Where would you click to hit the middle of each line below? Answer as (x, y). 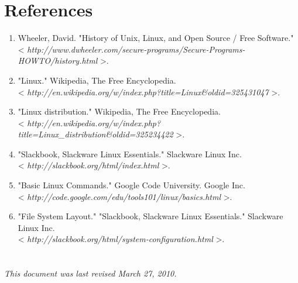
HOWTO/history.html (58, 61)
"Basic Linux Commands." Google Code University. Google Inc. (131, 185)
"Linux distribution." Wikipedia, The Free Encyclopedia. (119, 111)
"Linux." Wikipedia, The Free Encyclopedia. (97, 80)
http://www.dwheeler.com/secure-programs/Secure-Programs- (136, 49)
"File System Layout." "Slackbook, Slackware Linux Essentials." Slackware (150, 216)
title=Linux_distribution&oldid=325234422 (95, 134)
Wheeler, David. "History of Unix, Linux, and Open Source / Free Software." (156, 38)
